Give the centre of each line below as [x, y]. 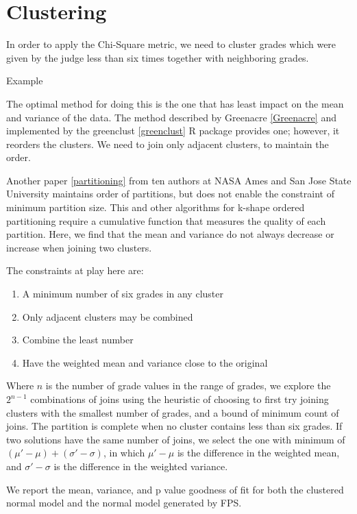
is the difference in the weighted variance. [141, 466]
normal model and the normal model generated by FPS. [124, 503]
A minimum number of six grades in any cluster [123, 294]
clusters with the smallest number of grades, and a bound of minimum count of [173, 412]
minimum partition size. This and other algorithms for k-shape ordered [156, 207]
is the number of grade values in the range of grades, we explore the [188, 385]
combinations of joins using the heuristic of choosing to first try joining [180, 399]
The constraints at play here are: [75, 270]
